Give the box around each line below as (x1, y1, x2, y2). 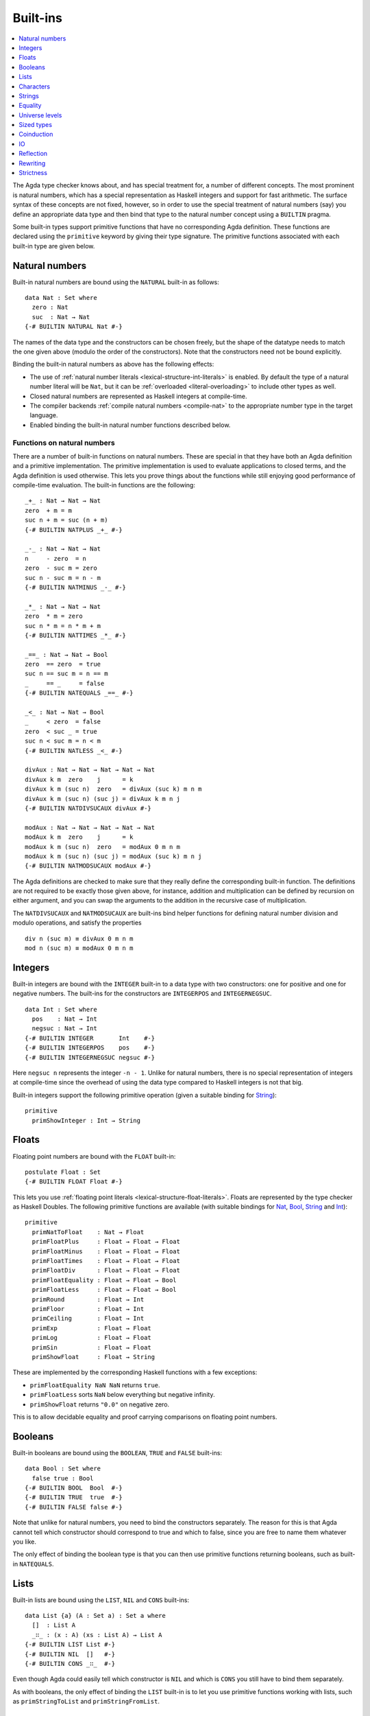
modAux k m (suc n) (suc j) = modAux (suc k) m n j (25, 852, 202, 860)
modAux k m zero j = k (25, 833, 134, 841)
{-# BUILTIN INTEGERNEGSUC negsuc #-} (25, 1054, 156, 1061)
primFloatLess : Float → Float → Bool (32, 1286, 177, 1294)
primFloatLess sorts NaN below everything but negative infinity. (29, 1391, 215, 1399)
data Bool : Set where (25, 1465, 101, 1472)
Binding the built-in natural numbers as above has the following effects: (12, 360, 214, 369)
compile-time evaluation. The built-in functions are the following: (12, 481, 195, 489)
